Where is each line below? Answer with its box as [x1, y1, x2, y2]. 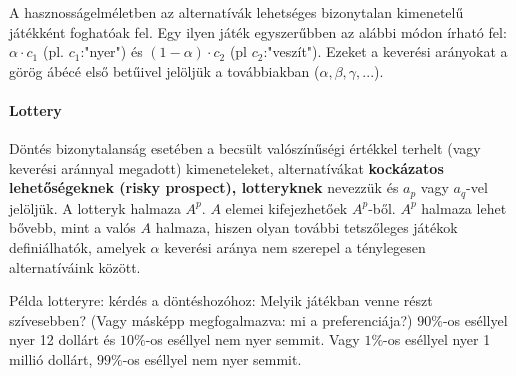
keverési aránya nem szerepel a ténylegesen [164, 237, 426, 257]
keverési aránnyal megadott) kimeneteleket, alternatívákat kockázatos [9, 157, 444, 178]
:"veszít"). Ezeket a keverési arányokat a [263, 41, 508, 62]
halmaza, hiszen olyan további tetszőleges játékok [155, 217, 458, 238]
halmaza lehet [421, 197, 507, 218]
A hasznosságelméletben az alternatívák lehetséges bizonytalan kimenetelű [9, 2, 464, 22]
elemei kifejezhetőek [225, 197, 348, 218]
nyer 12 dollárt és [9, 329, 116, 350]
